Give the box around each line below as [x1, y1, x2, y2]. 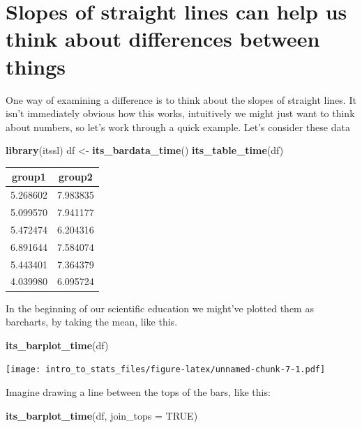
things [6, 52, 66, 80]
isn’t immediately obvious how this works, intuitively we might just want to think [6, 106, 355, 121]
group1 [12, 169, 46, 184]
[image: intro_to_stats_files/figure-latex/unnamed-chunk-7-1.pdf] [6, 365, 326, 375]
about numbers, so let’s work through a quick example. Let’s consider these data [6, 119, 350, 134]
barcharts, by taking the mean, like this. [6, 314, 178, 329]
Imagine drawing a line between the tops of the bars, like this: [6, 384, 271, 399]
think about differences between [6, 24, 320, 53]
